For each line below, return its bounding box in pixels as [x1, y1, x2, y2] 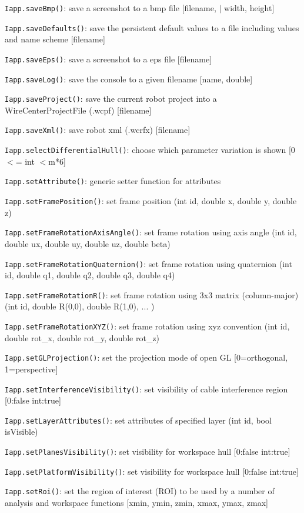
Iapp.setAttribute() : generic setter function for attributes [5, 175, 221, 187]
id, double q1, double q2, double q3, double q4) [5, 269, 175, 281]
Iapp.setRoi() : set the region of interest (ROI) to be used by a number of [5, 485, 275, 497]
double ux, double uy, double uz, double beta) [5, 237, 171, 249]
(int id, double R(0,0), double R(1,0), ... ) [5, 300, 155, 312]
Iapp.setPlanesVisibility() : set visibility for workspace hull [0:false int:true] [5, 445, 290, 458]
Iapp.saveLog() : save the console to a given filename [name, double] [5, 72, 253, 85]
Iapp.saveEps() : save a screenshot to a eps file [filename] [5, 52, 212, 65]
